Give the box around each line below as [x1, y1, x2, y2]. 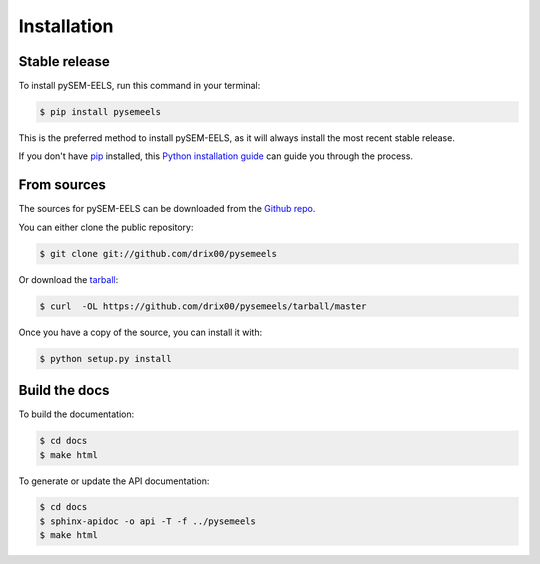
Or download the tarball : [18, 273, 119, 285]
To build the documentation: [18, 408, 135, 420]
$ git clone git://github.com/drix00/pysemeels [39, 248, 277, 259]
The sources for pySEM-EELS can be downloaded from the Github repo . [18, 203, 316, 215]
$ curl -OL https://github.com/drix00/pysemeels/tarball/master [39, 300, 367, 312]
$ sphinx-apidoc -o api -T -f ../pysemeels [39, 515, 257, 527]
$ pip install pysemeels [39, 106, 162, 118]
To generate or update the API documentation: [18, 475, 210, 487]
